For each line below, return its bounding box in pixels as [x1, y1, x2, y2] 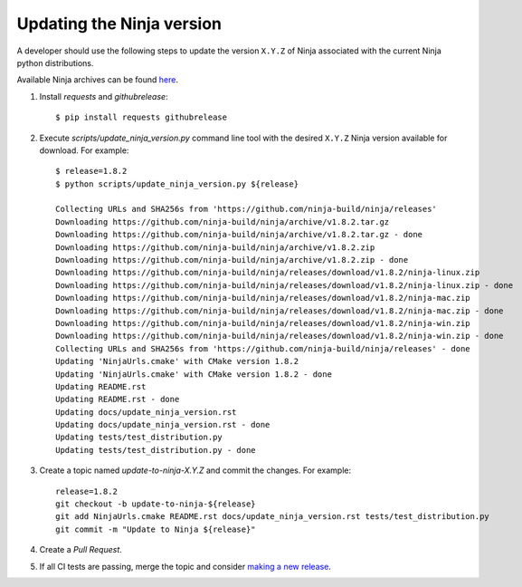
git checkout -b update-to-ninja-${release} [55, 499, 257, 509]
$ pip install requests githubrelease [55, 112, 228, 122]
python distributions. [16, 57, 94, 68]
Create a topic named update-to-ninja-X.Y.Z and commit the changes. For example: [39, 465, 352, 476]
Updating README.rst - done [55, 394, 180, 405]
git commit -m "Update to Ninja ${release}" [55, 524, 257, 534]
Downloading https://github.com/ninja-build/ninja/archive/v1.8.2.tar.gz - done [55, 229, 423, 240]
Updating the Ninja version [16, 14, 222, 34]
